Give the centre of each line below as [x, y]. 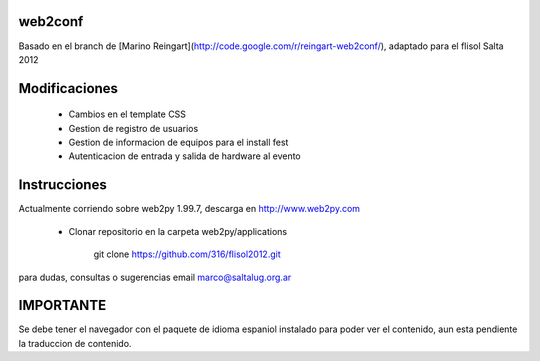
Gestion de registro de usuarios [133, 128]
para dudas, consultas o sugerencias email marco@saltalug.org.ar [155, 277]
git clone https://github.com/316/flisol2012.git [187, 254]
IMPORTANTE [62, 305]
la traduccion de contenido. [75, 343]
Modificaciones [68, 88]
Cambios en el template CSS [127, 114]
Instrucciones [62, 185]
